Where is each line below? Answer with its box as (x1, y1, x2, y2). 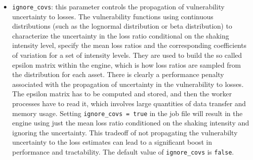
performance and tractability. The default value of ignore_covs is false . (12, 147, 234, 157)
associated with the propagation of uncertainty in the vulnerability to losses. (12, 79, 244, 89)
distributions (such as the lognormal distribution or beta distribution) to (12, 21, 232, 31)
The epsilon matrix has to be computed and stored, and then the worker (12, 88, 232, 99)
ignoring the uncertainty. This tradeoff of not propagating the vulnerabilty (12, 127, 238, 137)
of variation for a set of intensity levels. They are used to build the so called (12, 50, 242, 60)
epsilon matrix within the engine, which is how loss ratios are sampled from (12, 59, 241, 70)
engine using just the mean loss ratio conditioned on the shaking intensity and (12, 118, 250, 128)
